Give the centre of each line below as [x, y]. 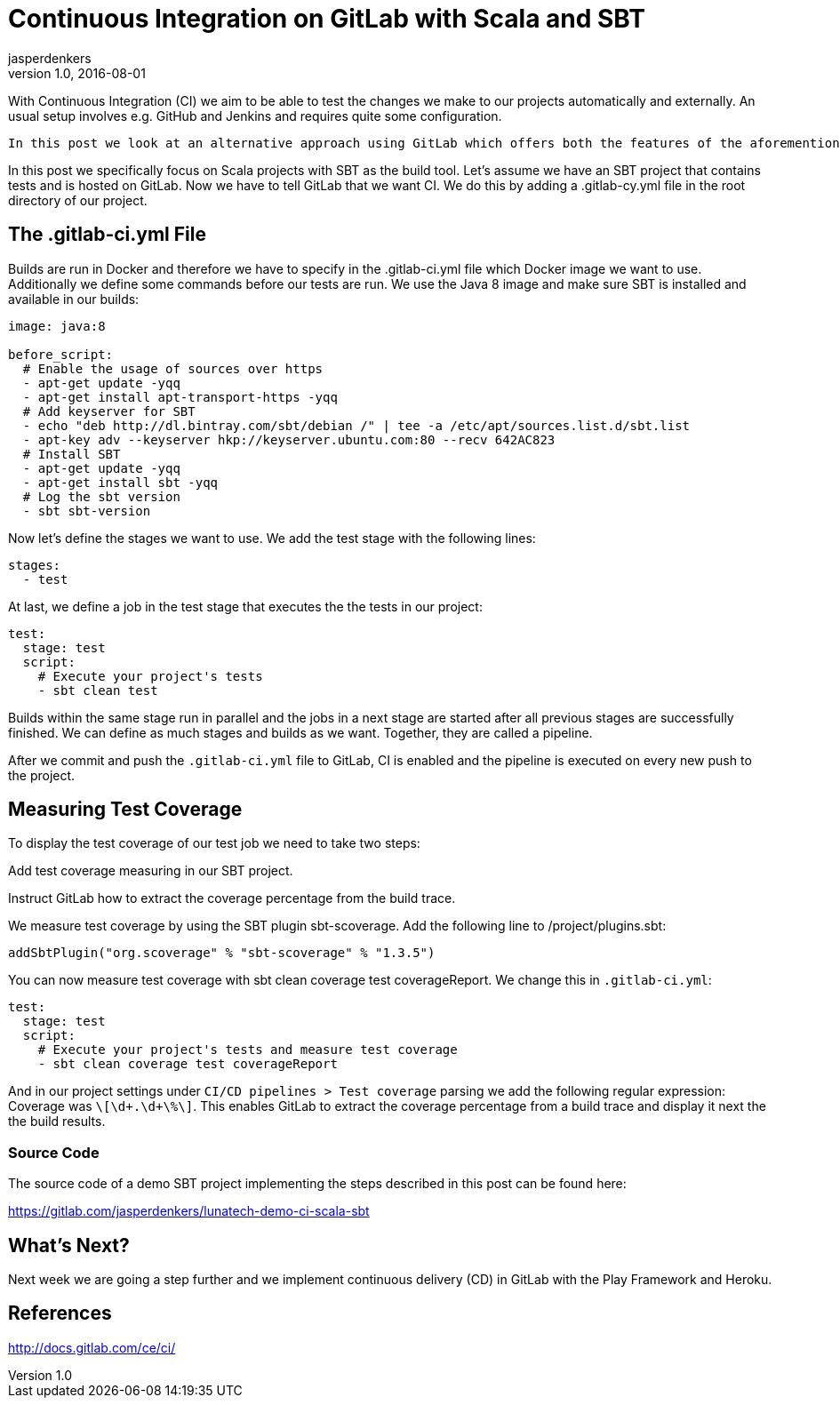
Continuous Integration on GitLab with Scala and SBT [327, 19]
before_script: [61, 354]
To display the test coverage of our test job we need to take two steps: [214, 843]
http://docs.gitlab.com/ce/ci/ [92, 1347]
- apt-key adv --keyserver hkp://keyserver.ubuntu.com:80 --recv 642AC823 [289, 439]
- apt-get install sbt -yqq [120, 482]
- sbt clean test [98, 690]
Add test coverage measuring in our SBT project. [151, 871]
